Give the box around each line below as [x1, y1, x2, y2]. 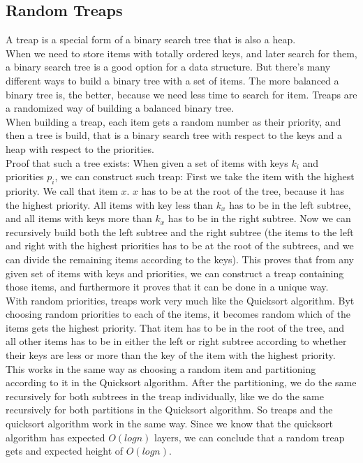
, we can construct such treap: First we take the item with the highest [54, 169, 355, 184]
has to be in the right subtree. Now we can [168, 211, 351, 226]
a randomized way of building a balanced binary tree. [6, 101, 235, 115]
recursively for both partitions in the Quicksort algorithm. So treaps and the [6, 402, 333, 417]
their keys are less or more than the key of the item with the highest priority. [6, 348, 336, 362]
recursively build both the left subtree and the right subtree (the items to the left [6, 224, 354, 239]
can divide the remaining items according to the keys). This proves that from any [6, 251, 354, 266]
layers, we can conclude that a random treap [154, 429, 345, 444]
